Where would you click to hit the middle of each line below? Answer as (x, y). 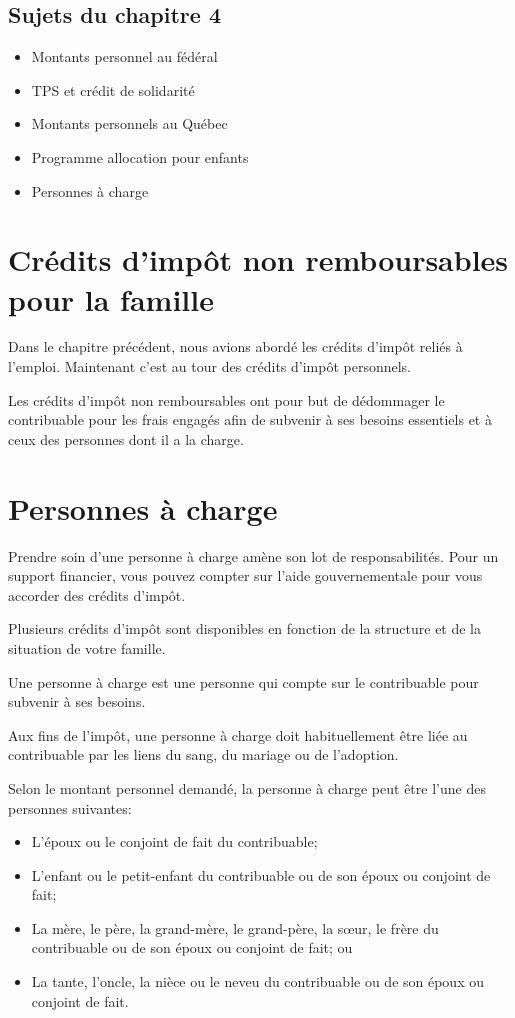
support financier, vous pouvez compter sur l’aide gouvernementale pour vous (245, 575)
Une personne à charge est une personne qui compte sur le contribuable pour (243, 681)
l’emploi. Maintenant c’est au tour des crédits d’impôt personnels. (210, 366)
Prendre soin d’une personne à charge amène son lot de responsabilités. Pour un (253, 555)
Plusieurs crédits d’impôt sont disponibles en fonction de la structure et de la (245, 628)
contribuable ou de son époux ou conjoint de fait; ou (192, 947)
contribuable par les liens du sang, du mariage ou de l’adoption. (203, 754)
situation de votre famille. (87, 647)
